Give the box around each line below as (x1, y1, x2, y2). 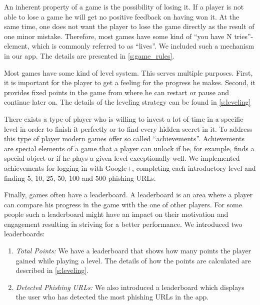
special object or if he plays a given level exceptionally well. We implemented (4, 153, 240, 163)
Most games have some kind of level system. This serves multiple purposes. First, (4, 67, 253, 78)
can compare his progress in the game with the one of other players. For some (4, 199, 242, 209)
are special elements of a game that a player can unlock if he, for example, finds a (4, 143, 254, 153)
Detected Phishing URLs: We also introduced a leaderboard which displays (15, 281, 244, 292)
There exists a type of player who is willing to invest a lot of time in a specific (4, 113, 243, 124)
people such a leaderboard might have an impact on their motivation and (4, 209, 228, 219)
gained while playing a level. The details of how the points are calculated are (15, 255, 251, 265)
